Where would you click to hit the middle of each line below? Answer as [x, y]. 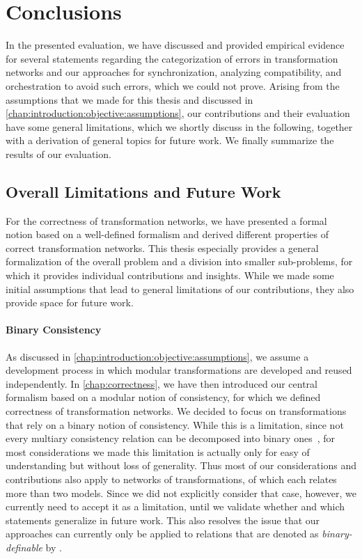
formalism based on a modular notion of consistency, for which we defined [163, 397]
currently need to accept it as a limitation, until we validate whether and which [175, 506]
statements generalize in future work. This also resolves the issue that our [163, 520]
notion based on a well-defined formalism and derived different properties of [167, 234]
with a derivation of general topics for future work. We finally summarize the [170, 140]
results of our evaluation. [58, 153]
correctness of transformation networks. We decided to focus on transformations [176, 411]
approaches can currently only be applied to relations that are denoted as [162, 534]
